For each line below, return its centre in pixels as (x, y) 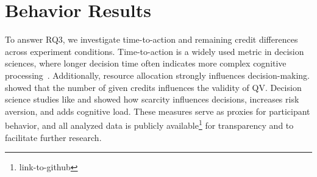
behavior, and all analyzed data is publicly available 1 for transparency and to (149, 124)
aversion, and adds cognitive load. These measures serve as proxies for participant (158, 111)
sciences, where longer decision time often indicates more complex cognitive (146, 63)
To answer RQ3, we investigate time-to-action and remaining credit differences (151, 39)
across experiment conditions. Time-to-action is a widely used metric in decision (155, 51)
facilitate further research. (53, 137)
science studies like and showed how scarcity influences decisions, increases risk (152, 99)
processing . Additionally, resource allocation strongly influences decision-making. (158, 75)
